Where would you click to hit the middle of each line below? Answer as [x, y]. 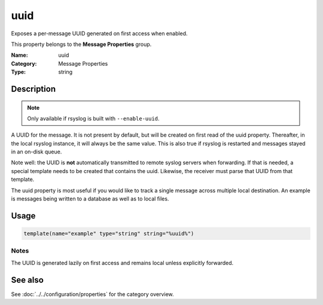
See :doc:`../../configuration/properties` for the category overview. [92, 294]
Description [33, 89]
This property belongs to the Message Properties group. [81, 44]
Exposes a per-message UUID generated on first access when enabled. [99, 33]
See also [28, 280]
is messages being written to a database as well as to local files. [90, 199]
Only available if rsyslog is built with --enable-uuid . [93, 118]
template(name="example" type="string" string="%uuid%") [109, 234]
